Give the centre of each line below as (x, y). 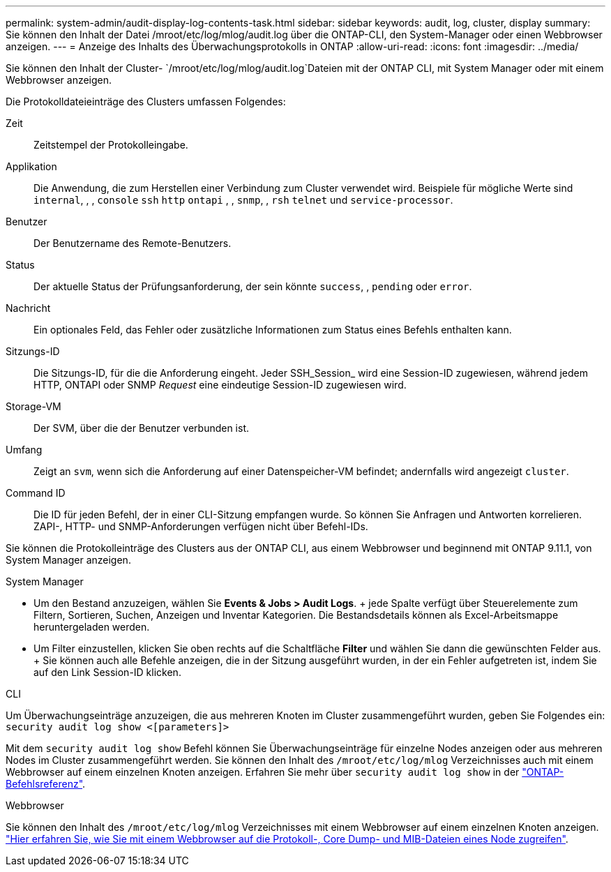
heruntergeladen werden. (92, 627)
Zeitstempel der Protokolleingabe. (111, 145)
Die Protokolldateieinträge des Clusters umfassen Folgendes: (146, 102)
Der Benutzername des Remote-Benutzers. (133, 243)
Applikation (31, 166)
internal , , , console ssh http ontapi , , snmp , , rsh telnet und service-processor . (243, 200)
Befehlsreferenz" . (46, 784)
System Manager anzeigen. (68, 560)
